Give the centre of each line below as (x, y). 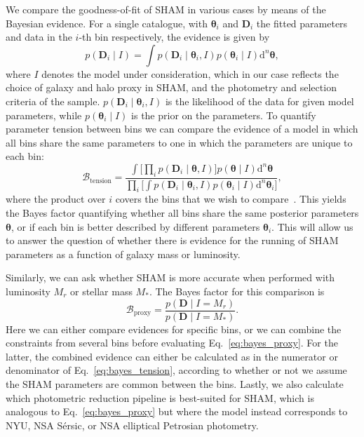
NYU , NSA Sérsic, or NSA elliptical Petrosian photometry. (132, 425)
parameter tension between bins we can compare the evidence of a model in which (182, 129)
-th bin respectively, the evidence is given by (174, 37)
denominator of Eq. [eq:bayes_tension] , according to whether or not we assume (176, 370)
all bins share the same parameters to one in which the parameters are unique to (179, 142)
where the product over (56, 199)
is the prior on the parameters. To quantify (224, 115)
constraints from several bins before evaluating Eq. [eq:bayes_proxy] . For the (172, 343)
